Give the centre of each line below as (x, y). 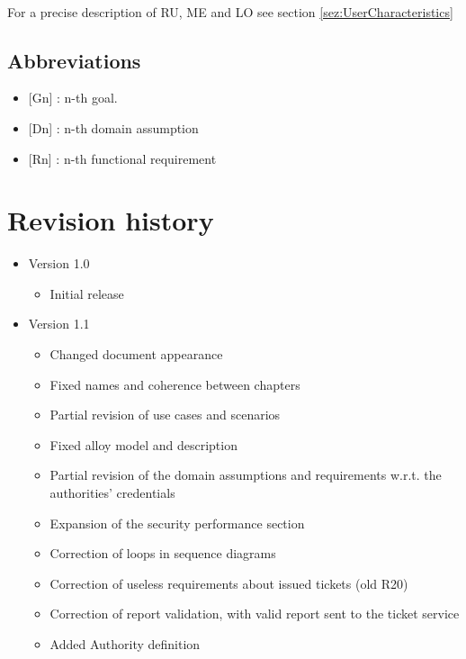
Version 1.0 (59, 263)
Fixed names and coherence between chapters (175, 384)
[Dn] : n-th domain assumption (113, 127)
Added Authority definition (125, 644)
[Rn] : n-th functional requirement (122, 158)
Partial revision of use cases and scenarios (165, 415)
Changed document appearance (136, 354)
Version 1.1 (59, 324)
